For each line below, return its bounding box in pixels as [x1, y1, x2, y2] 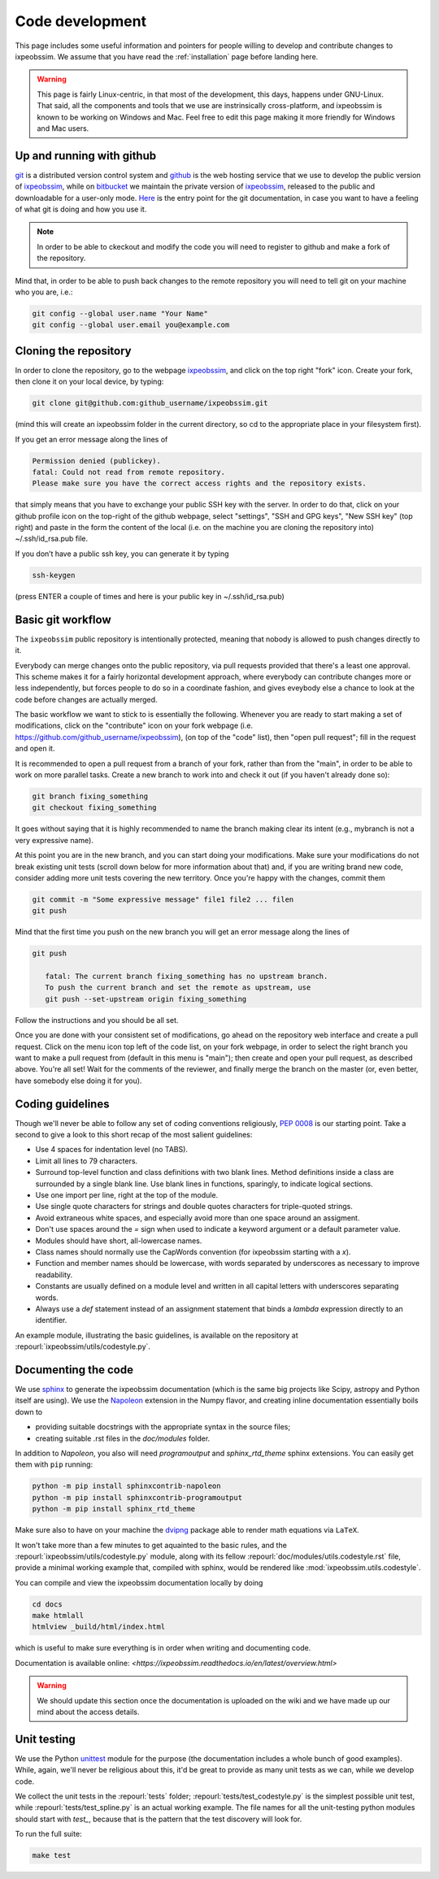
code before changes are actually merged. [15, 694, 158, 704]
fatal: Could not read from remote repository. [32, 468, 225, 476]
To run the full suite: [15, 1829, 82, 1839]
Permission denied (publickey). [32, 456, 162, 465]
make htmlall [32, 1611, 85, 1620]
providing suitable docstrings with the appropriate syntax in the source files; [35, 1422, 291, 1432]
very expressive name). [15, 835, 93, 845]
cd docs [32, 1599, 63, 1609]
